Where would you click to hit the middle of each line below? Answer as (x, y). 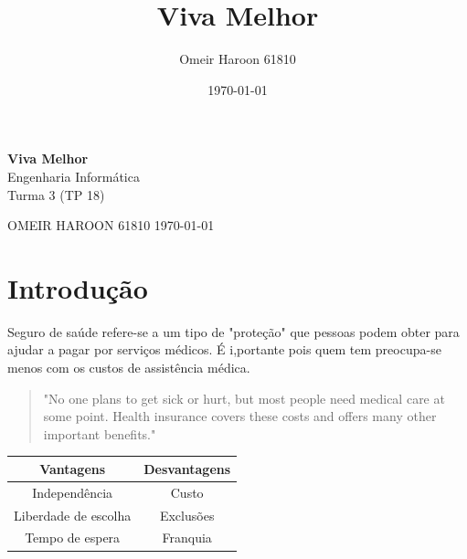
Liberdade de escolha (73, 515)
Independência (73, 492)
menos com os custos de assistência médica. (129, 367)
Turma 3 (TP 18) (56, 194)
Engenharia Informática (74, 176)
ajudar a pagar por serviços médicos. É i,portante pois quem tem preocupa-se (224, 349)
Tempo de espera (73, 538)
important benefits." (100, 433)
